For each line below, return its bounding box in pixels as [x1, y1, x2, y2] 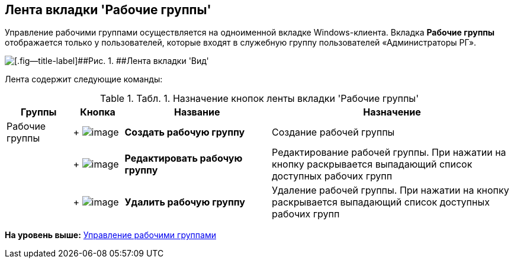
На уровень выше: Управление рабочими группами [5, 230, 216, 240]
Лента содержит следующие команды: [5, 74, 163, 85]
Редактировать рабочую [124, 152, 243, 165]
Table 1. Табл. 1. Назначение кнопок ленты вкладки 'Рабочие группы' [100, 92, 419, 105]
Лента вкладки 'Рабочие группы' [5, 2, 211, 17]
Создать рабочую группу [124, 126, 245, 139]
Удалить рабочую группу [124, 196, 245, 209]
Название [174, 106, 220, 118]
